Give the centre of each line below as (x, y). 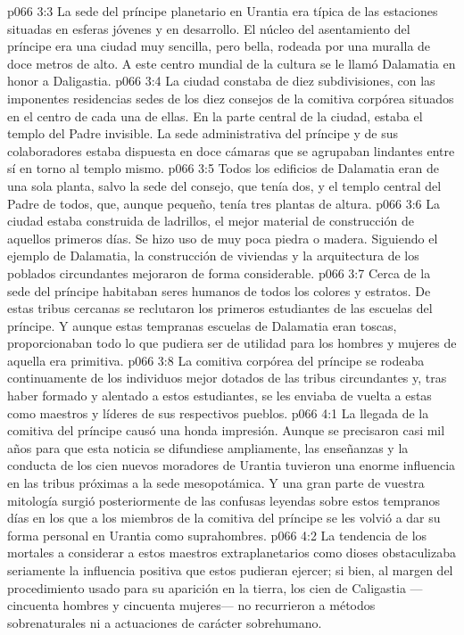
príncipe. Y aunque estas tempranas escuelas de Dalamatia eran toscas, (202, 325)
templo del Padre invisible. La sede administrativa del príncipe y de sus (203, 133)
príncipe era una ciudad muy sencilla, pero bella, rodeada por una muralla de (219, 46)
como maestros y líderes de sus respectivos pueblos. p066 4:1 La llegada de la (218, 412)
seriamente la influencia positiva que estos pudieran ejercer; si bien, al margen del (230, 570)
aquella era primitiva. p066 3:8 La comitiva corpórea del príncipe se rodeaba (216, 360)
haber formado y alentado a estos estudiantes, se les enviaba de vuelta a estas (220, 396)
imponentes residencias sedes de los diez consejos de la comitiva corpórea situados (231, 98)
